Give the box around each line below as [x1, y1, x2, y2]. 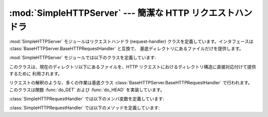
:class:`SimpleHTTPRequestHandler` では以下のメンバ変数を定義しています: [9, 96, 164, 102]
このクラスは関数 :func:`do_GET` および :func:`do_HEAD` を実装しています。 [9, 87, 165, 93]
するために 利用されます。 [9, 70, 63, 76]
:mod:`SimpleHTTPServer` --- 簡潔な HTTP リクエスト [9, 7, 235, 18]
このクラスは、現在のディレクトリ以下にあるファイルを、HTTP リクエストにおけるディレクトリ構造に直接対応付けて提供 [9, 63, 257, 69]
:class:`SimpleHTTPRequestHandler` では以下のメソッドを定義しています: [9, 105, 160, 111]
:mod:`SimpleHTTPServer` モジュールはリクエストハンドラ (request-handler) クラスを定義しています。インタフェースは [9, 39, 254, 45]
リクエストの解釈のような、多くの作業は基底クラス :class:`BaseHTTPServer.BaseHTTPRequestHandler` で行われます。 [9, 80, 253, 86]
